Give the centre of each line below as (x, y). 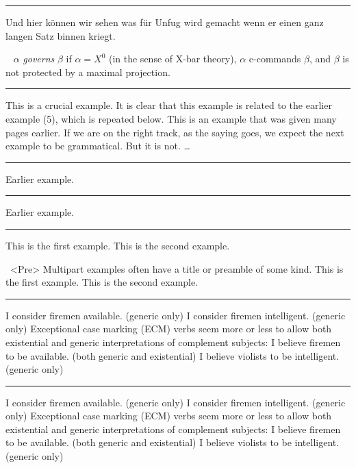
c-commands (275, 59)
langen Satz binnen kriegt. (61, 35)
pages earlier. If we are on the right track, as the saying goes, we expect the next (175, 132)
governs (39, 59)
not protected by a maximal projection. (88, 72)
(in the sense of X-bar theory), (173, 59)
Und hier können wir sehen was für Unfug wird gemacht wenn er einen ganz (165, 22)
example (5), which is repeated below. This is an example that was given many (171, 118)
